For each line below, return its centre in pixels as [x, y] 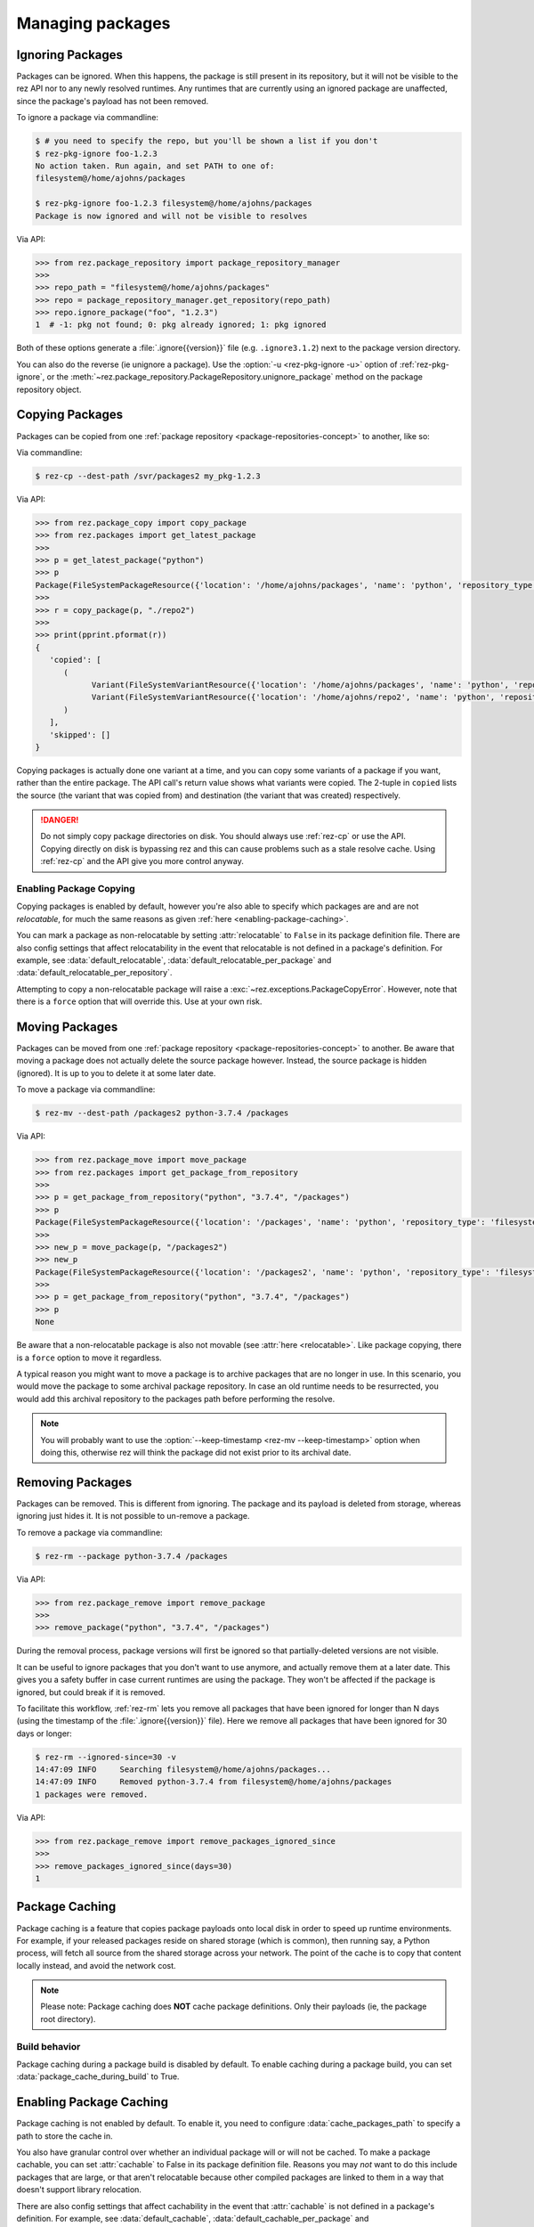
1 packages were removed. [92, 1794]
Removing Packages [74, 1482]
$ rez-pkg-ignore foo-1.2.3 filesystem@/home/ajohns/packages [174, 204]
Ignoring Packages [70, 55]
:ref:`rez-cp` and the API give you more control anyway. [142, 861]
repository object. [49, 389]
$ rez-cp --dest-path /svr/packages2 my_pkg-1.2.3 [148, 476]
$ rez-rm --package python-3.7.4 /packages [132, 1556]
